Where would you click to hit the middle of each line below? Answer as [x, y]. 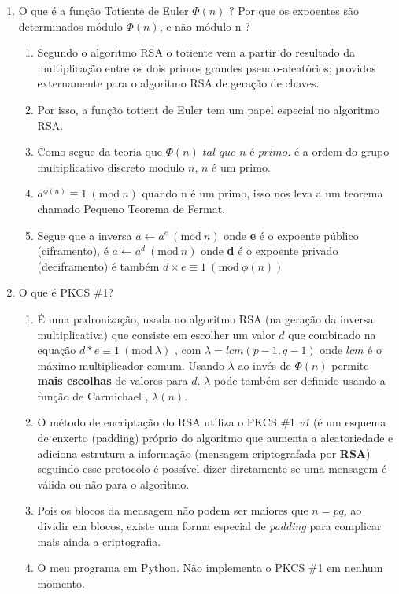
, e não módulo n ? [205, 26]
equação [57, 350]
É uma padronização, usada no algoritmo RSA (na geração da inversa [205, 318]
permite [350, 365]
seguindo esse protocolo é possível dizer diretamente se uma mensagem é [212, 469]
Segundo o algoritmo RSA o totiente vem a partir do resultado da [196, 52]
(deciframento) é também [98, 266]
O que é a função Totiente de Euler [103, 10]
